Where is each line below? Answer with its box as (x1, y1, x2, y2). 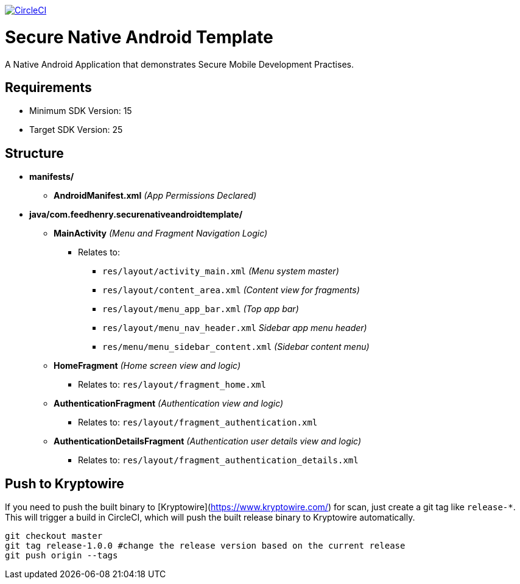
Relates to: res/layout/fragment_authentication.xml (78, 417, 318, 428)
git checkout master (5, 531, 103, 541)
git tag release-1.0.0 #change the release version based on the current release (5, 541, 406, 551)
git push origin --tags (5, 550, 118, 561)
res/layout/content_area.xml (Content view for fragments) (102, 285, 360, 296)
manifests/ (29, 171, 74, 182)
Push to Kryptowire (5, 475, 124, 491)
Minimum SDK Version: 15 (29, 105, 132, 116)
